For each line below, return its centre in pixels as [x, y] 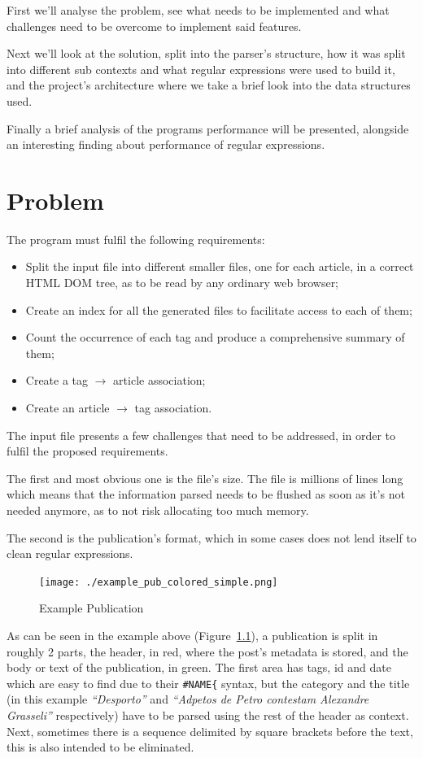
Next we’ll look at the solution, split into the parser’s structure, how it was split [206, 53]
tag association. [173, 408]
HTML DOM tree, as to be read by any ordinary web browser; [182, 283]
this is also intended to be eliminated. [100, 747]
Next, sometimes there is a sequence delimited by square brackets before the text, [210, 731]
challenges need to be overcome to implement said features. [154, 26]
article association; [159, 380]
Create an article [68, 408]
